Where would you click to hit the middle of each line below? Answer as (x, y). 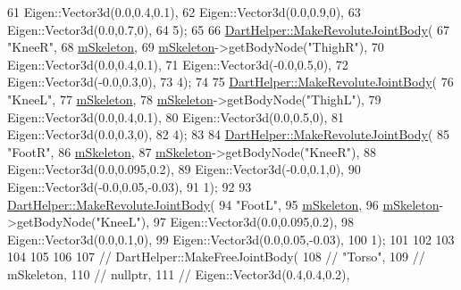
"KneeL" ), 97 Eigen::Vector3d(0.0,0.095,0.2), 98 (225, 222)
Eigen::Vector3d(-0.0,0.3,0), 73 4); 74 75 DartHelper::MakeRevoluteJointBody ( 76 (230, 82)
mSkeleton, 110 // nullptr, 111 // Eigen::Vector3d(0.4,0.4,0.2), (179, 273)
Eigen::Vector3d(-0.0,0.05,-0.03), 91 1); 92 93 (130, 186)
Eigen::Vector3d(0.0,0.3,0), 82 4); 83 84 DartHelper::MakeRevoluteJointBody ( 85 (229, 134)
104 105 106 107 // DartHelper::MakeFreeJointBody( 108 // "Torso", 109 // (216, 257)
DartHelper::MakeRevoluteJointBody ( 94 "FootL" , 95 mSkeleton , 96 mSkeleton (223, 204)
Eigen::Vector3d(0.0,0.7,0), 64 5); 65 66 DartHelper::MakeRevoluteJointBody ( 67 (229, 29)
